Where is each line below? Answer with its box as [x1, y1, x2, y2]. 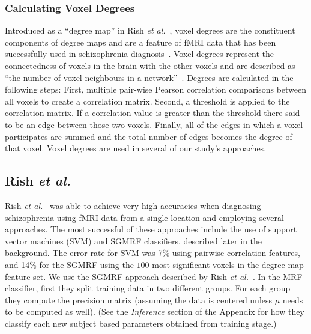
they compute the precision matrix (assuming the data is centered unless [5, 293, 273, 306]
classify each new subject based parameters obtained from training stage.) [5, 317, 277, 329]
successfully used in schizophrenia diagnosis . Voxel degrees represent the [5, 47, 274, 60]
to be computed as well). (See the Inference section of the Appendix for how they [5, 305, 304, 318]
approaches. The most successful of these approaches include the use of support [5, 223, 297, 235]
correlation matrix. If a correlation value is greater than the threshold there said [5, 106, 300, 119]
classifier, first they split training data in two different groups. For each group [5, 282, 291, 294]
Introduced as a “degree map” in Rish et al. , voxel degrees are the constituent [5, 24, 295, 37]
